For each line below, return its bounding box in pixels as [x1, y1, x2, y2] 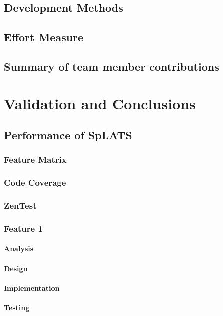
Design [4, 263, 28, 273]
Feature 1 [4, 222, 43, 234]
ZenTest [4, 199, 37, 212]
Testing [4, 302, 30, 313]
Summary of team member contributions [4, 58, 219, 74]
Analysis [4, 243, 34, 254]
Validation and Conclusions [4, 93, 196, 113]
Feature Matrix [4, 153, 67, 166]
